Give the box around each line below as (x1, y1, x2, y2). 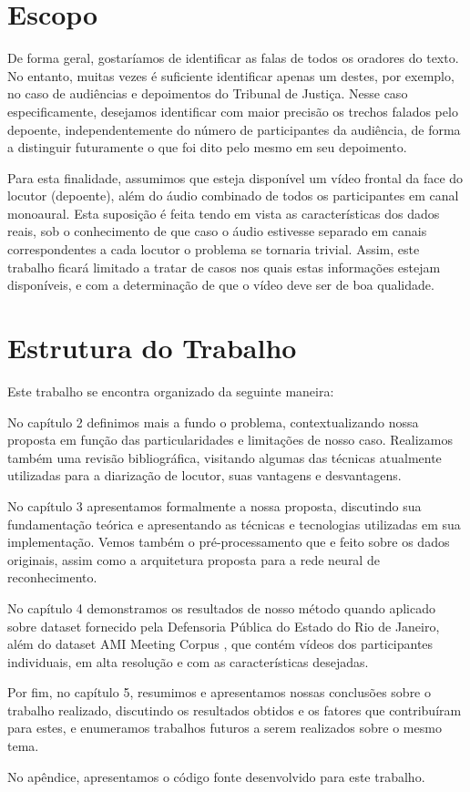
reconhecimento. (7, 568, 97, 587)
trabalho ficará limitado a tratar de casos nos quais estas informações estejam (7, 257, 441, 276)
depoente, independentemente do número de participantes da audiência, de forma (7, 119, 461, 139)
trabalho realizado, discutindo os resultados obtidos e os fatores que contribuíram (7, 700, 462, 719)
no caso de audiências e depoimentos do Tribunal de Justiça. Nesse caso (7, 84, 408, 103)
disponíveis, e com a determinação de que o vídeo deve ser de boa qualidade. (7, 275, 434, 294)
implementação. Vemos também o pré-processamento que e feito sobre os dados (7, 532, 450, 551)
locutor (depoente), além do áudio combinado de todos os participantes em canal (7, 186, 459, 205)
